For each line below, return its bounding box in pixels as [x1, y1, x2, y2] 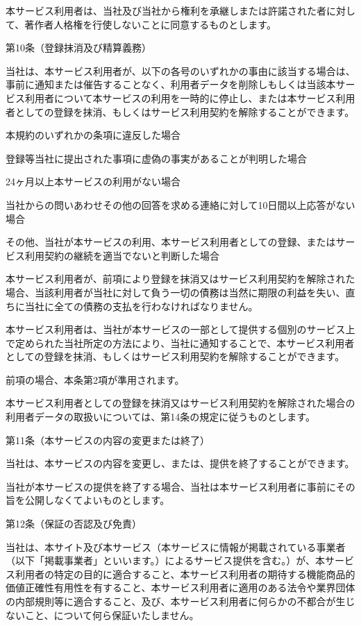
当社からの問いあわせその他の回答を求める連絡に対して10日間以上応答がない [6, 197, 355, 212]
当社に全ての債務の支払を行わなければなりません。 [24, 298, 258, 313]
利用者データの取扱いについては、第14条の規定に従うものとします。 [6, 409, 315, 424]
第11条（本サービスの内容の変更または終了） [6, 432, 210, 447]
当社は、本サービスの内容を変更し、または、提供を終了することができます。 [6, 456, 355, 471]
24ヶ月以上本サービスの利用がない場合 [6, 174, 180, 189]
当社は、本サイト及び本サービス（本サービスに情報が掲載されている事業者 [6, 539, 346, 554]
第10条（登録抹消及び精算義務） [6, 40, 151, 55]
